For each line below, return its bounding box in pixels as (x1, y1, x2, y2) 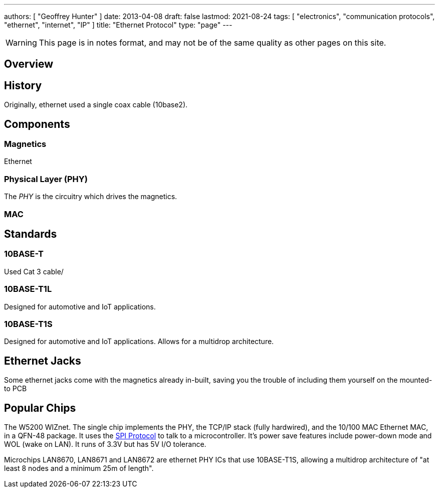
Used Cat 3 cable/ (4, 267, 64, 276)
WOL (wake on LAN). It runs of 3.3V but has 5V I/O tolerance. (4, 440, 206, 449)
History (4, 79, 42, 92)
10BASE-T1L (4, 284, 52, 294)
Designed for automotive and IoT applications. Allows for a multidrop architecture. (4, 337, 274, 346)
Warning (6, 38, 37, 48)
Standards (4, 228, 57, 241)
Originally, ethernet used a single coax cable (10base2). (4, 100, 188, 109)
